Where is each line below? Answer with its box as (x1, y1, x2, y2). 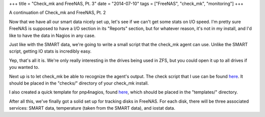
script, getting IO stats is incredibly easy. (9, 48, 92, 54)
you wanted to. (9, 64, 39, 70)
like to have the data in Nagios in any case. (9, 32, 96, 38)
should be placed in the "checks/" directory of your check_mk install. (9, 80, 149, 86)
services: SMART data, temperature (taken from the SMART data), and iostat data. (9, 105, 175, 111)
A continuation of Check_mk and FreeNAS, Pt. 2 (9, 10, 106, 16)
